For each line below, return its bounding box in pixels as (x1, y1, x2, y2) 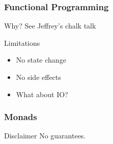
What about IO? (16, 89, 68, 99)
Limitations (4, 37, 40, 48)
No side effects (16, 72, 61, 82)
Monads (4, 110, 37, 123)
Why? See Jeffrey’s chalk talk (4, 20, 96, 31)
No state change (16, 54, 66, 65)
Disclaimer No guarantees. (4, 130, 86, 141)
